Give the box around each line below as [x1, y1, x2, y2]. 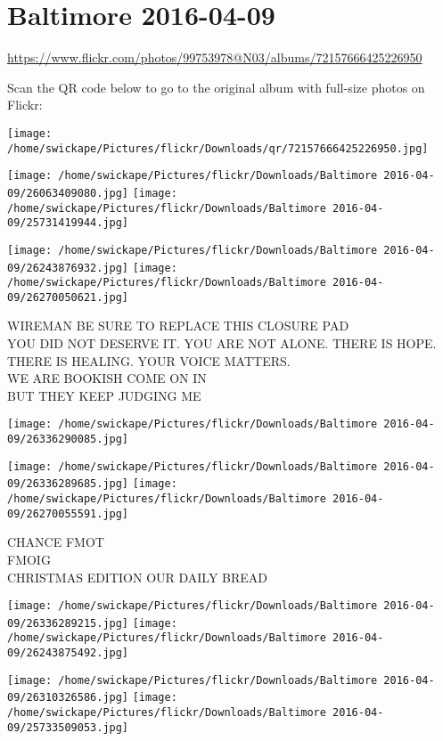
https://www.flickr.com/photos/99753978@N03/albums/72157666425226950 [7, 48, 422, 67]
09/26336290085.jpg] [7, 433, 129, 446]
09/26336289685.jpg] [7, 477, 129, 491]
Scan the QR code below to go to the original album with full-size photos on [7, 77, 425, 96]
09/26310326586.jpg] [7, 691, 129, 704]
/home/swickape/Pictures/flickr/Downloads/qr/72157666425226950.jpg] [7, 142, 429, 155]
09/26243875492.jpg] [7, 647, 129, 660]
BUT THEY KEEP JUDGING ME [7, 386, 201, 404]
